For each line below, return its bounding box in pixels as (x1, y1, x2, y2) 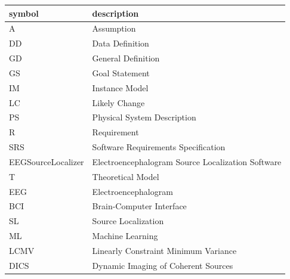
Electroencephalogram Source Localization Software (92, 155, 282, 168)
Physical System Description (92, 111, 196, 123)
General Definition (92, 52, 160, 64)
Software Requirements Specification (92, 141, 226, 153)
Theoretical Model (92, 170, 159, 182)
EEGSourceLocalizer (9, 155, 84, 168)
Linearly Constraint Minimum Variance (92, 244, 237, 256)
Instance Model (92, 81, 149, 94)
